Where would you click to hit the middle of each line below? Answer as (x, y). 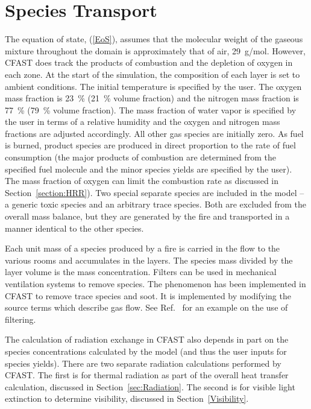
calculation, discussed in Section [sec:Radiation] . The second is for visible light (150, 386)
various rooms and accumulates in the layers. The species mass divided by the (149, 260)
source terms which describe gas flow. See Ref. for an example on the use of (146, 307)
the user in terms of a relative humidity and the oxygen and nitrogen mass (143, 122)
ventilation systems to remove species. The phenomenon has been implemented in (155, 284)
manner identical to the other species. (74, 228)
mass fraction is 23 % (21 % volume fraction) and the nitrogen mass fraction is (152, 98)
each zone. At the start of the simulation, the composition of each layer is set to (152, 74)
